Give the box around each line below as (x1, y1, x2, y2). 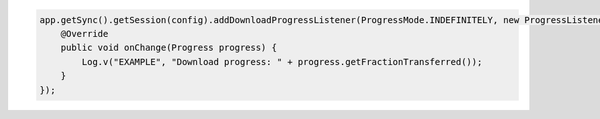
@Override (60, 28, 109, 39)
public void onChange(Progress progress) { (60, 42, 277, 54)
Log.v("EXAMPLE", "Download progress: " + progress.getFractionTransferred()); (81, 56, 483, 67)
